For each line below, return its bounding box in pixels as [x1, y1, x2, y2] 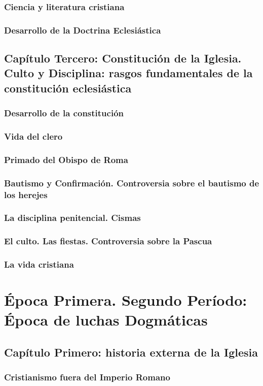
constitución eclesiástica [4, 80, 132, 95]
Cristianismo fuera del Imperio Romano [4, 371, 170, 383]
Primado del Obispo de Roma [4, 153, 128, 166]
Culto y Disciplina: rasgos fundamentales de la [4, 65, 253, 81]
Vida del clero [4, 130, 63, 143]
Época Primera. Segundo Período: [4, 289, 247, 310]
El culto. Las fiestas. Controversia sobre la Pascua [4, 235, 212, 247]
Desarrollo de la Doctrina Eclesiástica [4, 23, 161, 36]
